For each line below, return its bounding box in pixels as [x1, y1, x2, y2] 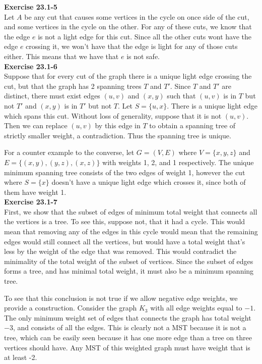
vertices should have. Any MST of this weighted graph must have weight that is [4, 342, 250, 352]
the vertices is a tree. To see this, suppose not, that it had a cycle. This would [4, 216, 245, 227]
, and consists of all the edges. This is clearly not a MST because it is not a [13, 322, 246, 333]
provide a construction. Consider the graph [4, 302, 137, 313]
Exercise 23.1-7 [4, 196, 57, 207]
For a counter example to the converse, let [4, 147, 135, 158]
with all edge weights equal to [150, 302, 242, 313]
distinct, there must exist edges [4, 90, 100, 101]
